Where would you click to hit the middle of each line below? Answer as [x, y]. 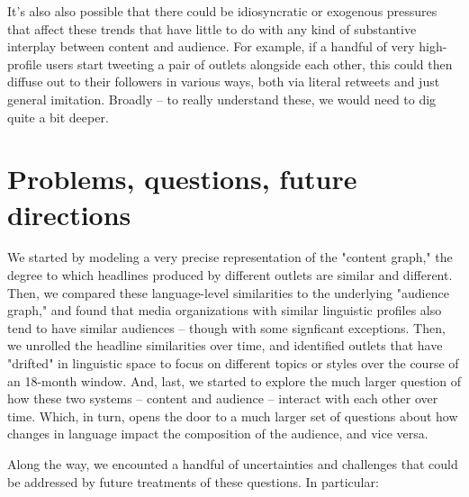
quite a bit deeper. [58, 117]
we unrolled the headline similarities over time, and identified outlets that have [225, 345]
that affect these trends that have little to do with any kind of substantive [212, 28]
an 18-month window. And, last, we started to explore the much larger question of [234, 380]
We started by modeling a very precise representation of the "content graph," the [230, 257]
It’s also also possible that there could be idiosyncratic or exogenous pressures [222, 11]
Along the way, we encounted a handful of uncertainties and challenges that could [233, 464]
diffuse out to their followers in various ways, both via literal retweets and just [224, 81]
